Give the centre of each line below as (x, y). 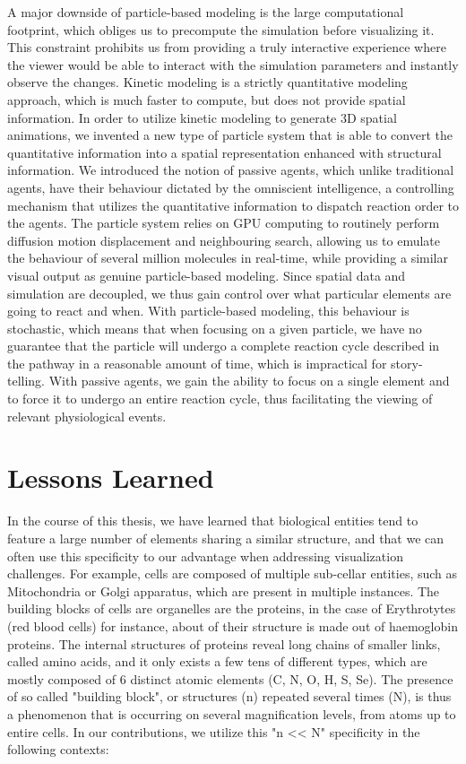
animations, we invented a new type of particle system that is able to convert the (230, 135)
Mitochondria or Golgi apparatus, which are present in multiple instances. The (224, 590)
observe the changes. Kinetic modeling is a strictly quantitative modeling (207, 82)
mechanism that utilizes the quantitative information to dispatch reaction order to (233, 205)
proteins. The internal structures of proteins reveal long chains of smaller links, (224, 643)
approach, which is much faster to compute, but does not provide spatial (207, 99)
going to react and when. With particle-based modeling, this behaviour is (208, 311)
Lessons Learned (111, 477)
